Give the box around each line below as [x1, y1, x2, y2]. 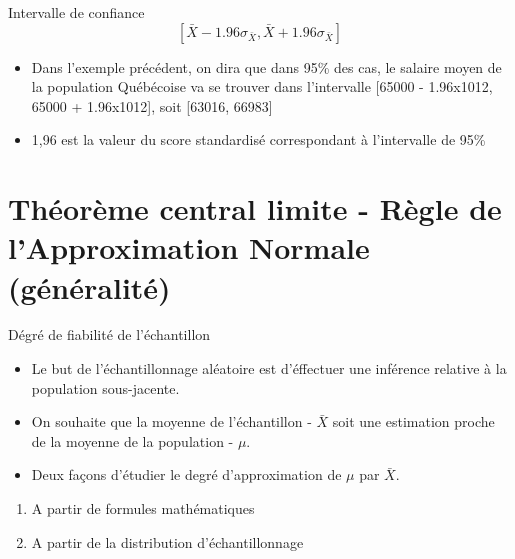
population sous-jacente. [31, 377, 180, 398]
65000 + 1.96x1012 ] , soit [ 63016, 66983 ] [31, 95, 273, 116]
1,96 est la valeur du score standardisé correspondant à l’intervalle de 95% [31, 129, 486, 150]
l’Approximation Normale [8, 227, 370, 268]
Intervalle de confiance [8, 2, 145, 22]
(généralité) [8, 266, 171, 307]
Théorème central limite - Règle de [8, 188, 502, 229]
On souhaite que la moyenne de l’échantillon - [31, 411, 312, 432]
